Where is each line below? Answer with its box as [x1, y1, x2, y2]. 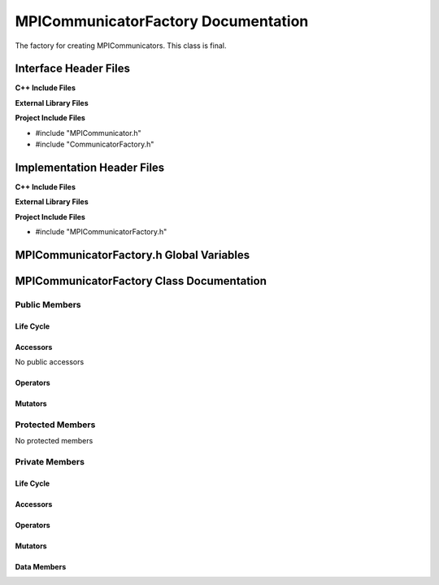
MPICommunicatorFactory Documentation [15, 12, 309, 30]
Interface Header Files [15, 62, 130, 76]
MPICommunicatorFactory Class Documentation [15, 273, 267, 288]
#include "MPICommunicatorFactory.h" [35, 227, 167, 237]
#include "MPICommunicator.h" [35, 128, 141, 138]
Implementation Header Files [15, 160, 165, 174]
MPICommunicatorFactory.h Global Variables [15, 248, 250, 262]
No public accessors [15, 357, 85, 367]
